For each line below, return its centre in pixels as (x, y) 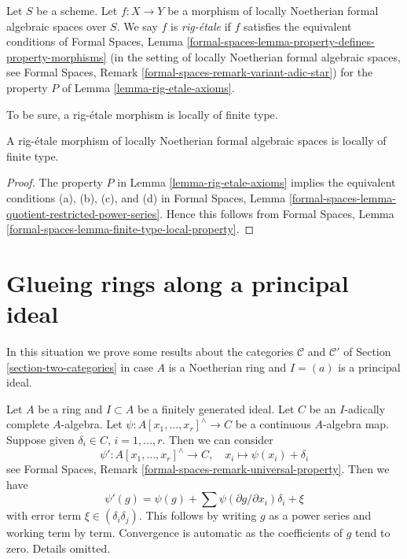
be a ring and (70, 408)
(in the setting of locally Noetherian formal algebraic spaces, (255, 56)
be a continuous (273, 424)
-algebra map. (356, 424)
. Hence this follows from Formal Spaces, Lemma (277, 213)
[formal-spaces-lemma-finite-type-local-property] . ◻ (130, 229)
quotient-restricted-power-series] (83, 213)
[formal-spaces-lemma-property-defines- (280, 41)
